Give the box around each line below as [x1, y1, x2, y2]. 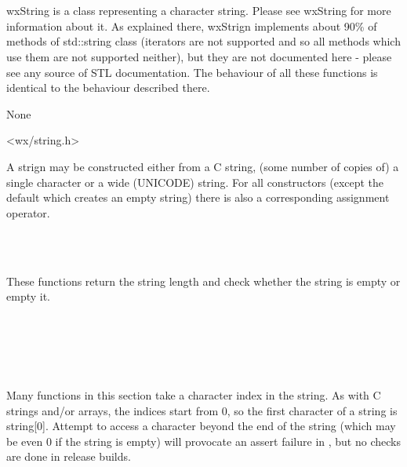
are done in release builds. [6, 448, 131, 465]
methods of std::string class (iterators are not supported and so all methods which [6, 33, 401, 49]
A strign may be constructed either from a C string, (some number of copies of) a [6, 158, 399, 174]
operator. [6, 204, 50, 221]
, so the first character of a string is [227, 402, 398, 418]
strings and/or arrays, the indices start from [6, 402, 219, 418]
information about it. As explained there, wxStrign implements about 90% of [6, 17, 377, 34]
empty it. [6, 288, 50, 305]
